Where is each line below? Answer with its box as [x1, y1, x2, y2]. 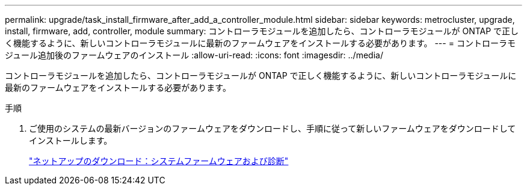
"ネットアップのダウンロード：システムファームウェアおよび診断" [29, 156, 289, 166]
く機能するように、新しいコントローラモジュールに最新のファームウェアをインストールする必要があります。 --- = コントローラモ [5, 38, 516, 48]
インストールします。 [29, 135, 112, 146]
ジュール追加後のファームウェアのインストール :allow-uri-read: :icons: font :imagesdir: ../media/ [5, 50, 383, 60]
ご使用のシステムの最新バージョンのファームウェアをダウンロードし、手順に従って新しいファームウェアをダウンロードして [29, 123, 516, 133]
